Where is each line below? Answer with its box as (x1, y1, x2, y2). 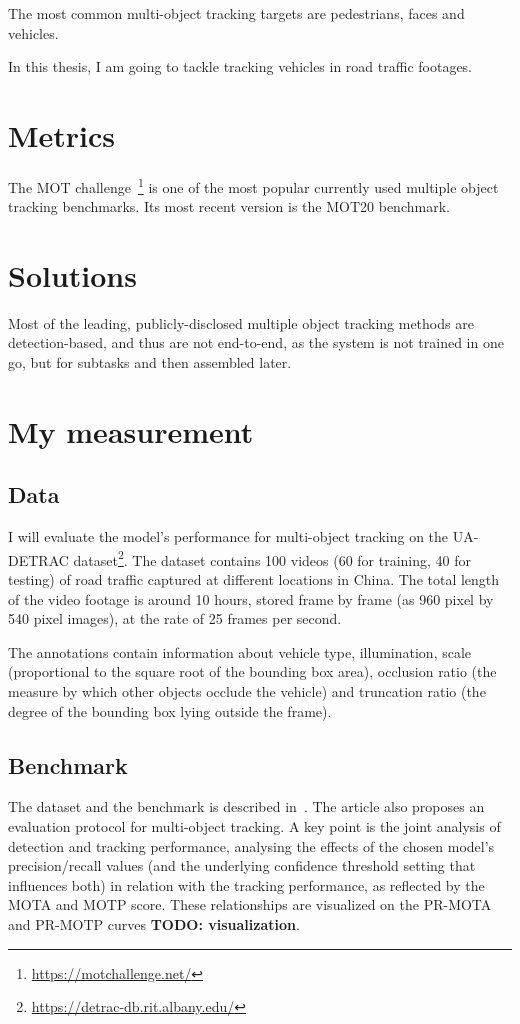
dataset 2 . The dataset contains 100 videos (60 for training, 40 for (73, 546, 472, 570)
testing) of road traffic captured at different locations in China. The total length (8, 569, 500, 590)
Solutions (8, 254, 137, 295)
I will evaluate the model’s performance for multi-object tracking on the (8, 526, 449, 547)
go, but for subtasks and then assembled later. (8, 352, 292, 373)
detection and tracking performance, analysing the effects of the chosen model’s (8, 835, 495, 856)
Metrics (8, 114, 116, 155)
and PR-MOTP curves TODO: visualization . (8, 914, 300, 934)
